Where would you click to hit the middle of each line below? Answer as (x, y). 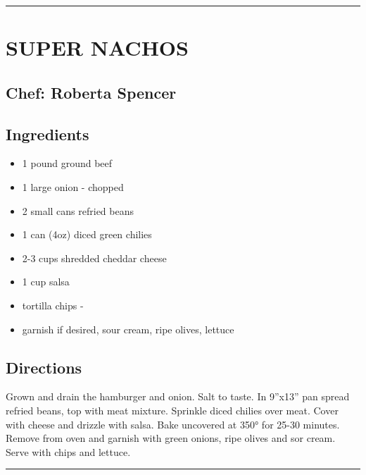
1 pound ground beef (67, 163)
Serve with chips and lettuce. (68, 451)
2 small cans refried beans (78, 210)
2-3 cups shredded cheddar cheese (94, 258)
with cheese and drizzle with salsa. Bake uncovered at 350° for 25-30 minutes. (173, 424)
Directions (44, 367)
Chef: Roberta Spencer (91, 92)
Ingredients (48, 134)
